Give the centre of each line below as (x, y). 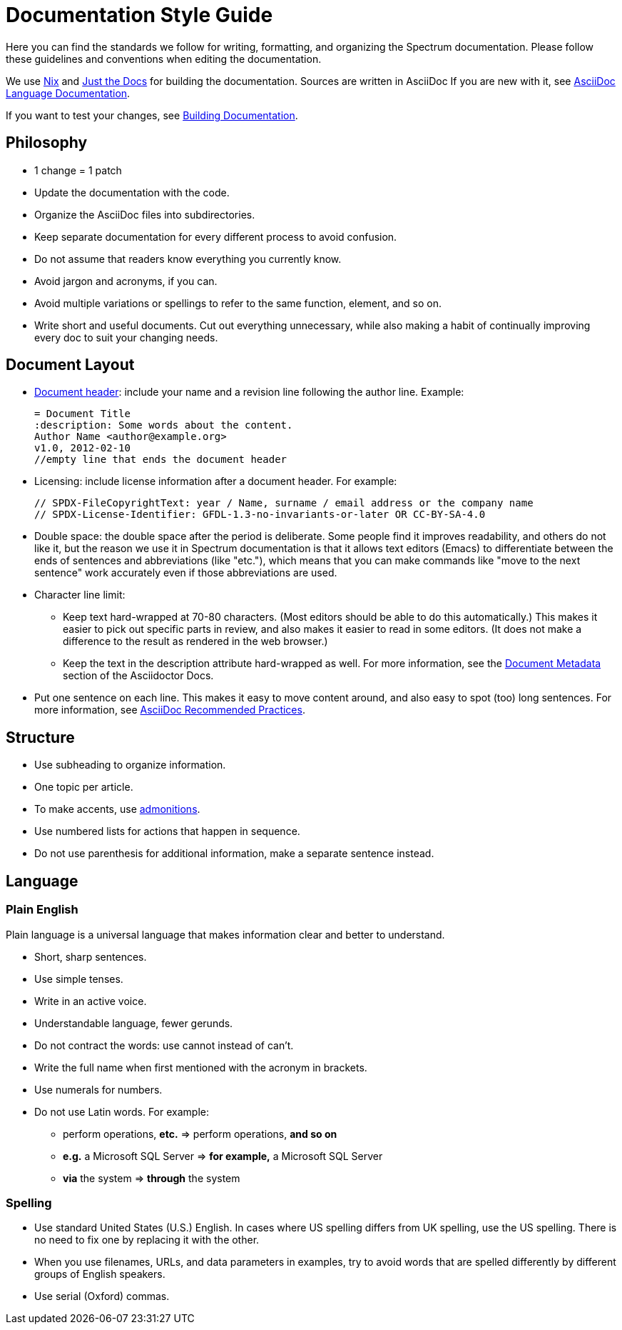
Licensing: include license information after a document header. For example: (216, 481)
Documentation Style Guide (139, 15)
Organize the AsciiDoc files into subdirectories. (145, 214)
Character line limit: (80, 595)
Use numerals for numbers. (98, 1089)
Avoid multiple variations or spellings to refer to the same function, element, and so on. (238, 303)
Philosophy (47, 143)
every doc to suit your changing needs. (126, 337)
